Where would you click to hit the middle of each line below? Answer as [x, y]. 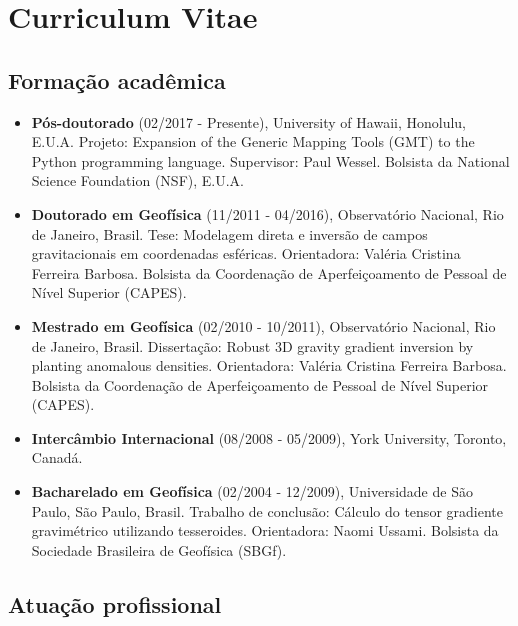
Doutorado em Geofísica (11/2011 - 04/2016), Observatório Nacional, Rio [267, 213]
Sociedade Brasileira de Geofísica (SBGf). [159, 549]
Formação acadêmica [117, 79]
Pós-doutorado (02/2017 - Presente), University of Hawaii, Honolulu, [248, 121]
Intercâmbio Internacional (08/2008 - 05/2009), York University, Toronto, [269, 437]
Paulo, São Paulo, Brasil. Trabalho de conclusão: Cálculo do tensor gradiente [267, 510]
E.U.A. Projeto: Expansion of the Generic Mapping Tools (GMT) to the [253, 141]
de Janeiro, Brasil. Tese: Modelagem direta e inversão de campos [229, 233]
